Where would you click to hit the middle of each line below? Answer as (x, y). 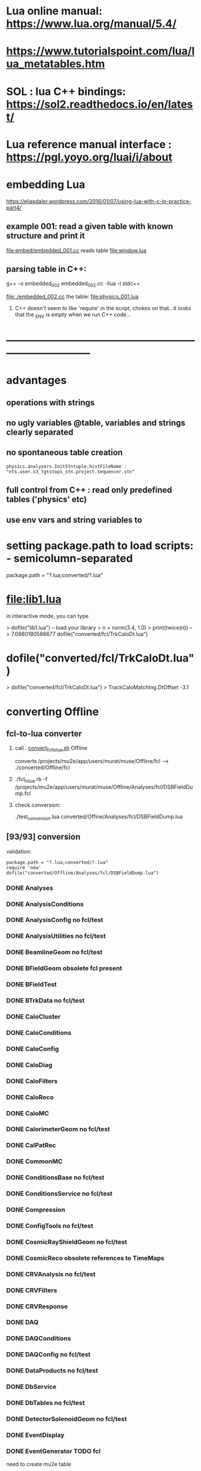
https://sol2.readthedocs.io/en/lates (100, 104)
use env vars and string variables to (74, 520)
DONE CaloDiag (29, 1065)
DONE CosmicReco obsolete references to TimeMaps (85, 1258)
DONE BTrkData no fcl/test (45, 1001)
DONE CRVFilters (32, 1290)
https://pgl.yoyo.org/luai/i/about (89, 157)
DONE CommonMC (34, 1161)
